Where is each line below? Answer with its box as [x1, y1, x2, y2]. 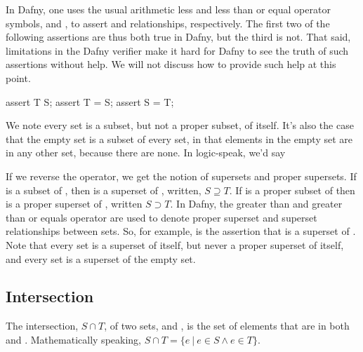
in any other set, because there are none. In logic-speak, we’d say [6, 145, 286, 160]
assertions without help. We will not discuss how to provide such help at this [6, 57, 336, 72]
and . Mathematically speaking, [6, 332, 141, 346]
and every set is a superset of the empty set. [6, 251, 196, 266]
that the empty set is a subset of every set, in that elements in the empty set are [6, 131, 353, 146]
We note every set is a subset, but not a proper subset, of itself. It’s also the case [6, 118, 354, 133]
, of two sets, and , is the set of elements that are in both [104, 318, 350, 333]
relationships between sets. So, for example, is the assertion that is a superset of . [6, 224, 356, 238]
